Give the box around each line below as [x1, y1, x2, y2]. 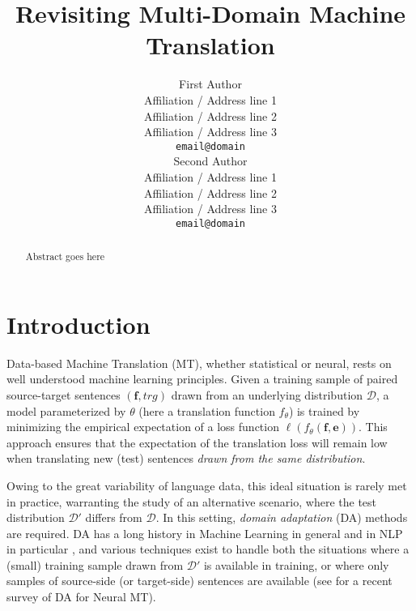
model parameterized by [6, 402, 126, 419]
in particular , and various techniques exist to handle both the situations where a [6, 540, 410, 558]
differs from [85, 509, 142, 526]
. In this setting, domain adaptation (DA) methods [155, 509, 408, 526]
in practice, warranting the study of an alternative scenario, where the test [6, 493, 377, 510]
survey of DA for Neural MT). [6, 588, 156, 605]
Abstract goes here [25, 250, 105, 263]
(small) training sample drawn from [6, 556, 184, 573]
